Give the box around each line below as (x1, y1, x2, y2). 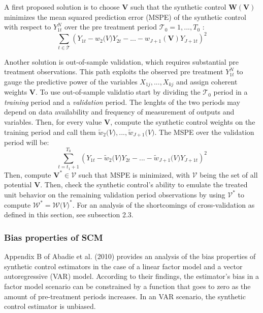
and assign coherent (176, 76, 238, 87)
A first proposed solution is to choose (4, 2, 120, 12)
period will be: (4, 137, 49, 148)
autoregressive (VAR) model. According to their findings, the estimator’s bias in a (4, 271, 259, 281)
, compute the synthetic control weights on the (110, 117, 255, 127)
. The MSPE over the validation (154, 126, 254, 137)
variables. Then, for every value (4, 117, 102, 127)
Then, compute (4, 169, 51, 180)
